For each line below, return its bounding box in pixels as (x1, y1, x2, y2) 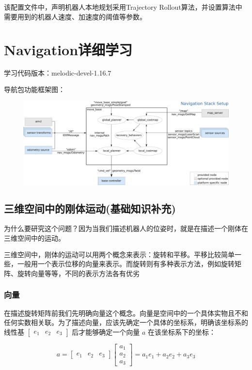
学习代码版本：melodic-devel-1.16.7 (4, 68, 111, 78)
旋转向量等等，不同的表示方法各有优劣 (17, 268, 140, 278)
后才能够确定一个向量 (72, 326, 140, 337)
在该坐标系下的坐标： (147, 326, 216, 337)
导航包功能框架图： (4, 84, 65, 94)
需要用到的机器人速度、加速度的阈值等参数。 (4, 11, 146, 21)
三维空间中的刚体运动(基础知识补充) (4, 200, 176, 216)
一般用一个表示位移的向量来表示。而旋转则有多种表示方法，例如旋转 (17, 259, 235, 269)
